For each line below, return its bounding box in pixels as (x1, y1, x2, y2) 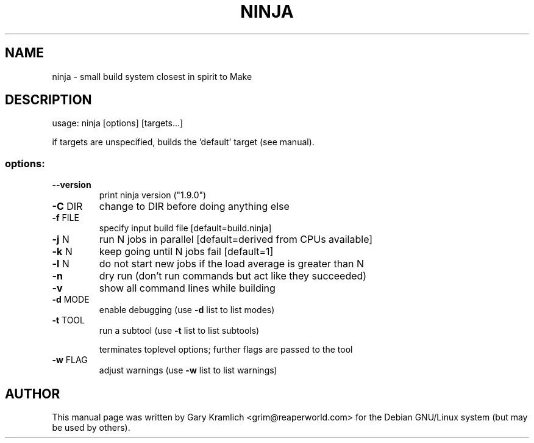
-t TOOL (52, 315, 85, 326)
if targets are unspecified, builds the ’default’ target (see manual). (52, 137, 315, 148)
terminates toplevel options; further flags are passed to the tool (99, 344, 353, 355)
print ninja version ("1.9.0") (99, 190, 207, 201)
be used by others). (52, 422, 130, 433)
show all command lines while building (99, 282, 276, 295)
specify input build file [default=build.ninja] (99, 223, 272, 234)
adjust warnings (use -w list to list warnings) (99, 365, 277, 376)
